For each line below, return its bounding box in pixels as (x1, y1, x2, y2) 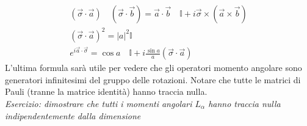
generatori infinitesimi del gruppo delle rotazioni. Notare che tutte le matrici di (5, 73, 301, 86)
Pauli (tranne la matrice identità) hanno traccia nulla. (5, 85, 208, 98)
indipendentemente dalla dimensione (5, 109, 141, 122)
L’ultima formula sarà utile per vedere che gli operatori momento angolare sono (5, 61, 302, 74)
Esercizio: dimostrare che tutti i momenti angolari (5, 97, 192, 110)
